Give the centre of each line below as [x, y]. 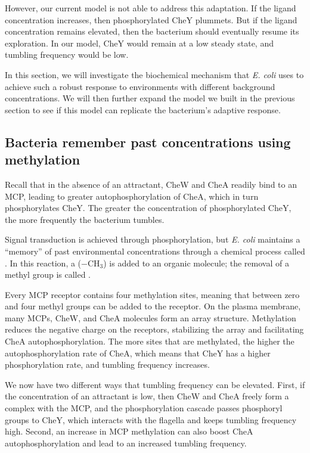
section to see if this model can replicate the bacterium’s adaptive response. [143, 109]
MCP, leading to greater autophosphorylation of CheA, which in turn [132, 196]
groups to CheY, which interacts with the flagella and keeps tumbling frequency [151, 419]
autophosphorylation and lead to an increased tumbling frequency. [126, 443]
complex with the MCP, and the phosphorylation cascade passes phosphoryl [144, 408]
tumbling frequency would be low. [67, 55]
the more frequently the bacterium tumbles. [85, 219]
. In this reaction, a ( [43, 263]
